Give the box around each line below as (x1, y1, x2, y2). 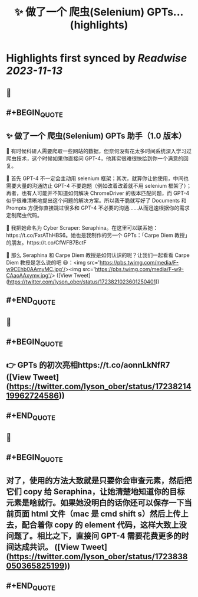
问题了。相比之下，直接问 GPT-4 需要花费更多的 (6, 531, 181, 541)
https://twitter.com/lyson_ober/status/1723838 (8, 552, 188, 562)
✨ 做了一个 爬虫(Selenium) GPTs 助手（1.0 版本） (6, 131, 187, 141)
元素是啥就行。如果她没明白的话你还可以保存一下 (6, 497, 184, 508)
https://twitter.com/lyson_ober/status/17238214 (9, 381, 192, 392)
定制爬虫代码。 (6, 211, 42, 218)
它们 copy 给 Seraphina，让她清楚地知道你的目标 (6, 487, 185, 497)
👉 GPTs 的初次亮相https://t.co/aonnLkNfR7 (6, 360, 170, 370)
